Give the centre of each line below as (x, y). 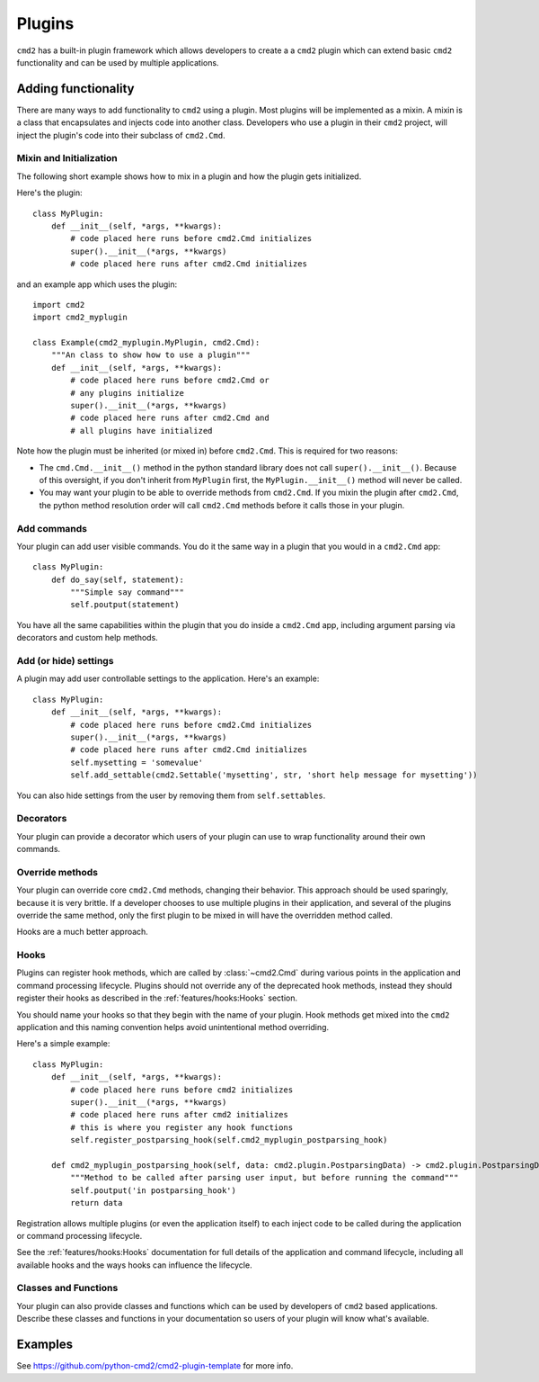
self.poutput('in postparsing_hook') (154, 1190)
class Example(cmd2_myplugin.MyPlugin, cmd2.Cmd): (146, 343)
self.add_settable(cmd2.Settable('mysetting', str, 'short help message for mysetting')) (274, 775)
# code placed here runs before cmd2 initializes (182, 1090)
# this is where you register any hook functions (182, 1127)
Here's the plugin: (49, 193)
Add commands (52, 528)
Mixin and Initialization (67, 158)
